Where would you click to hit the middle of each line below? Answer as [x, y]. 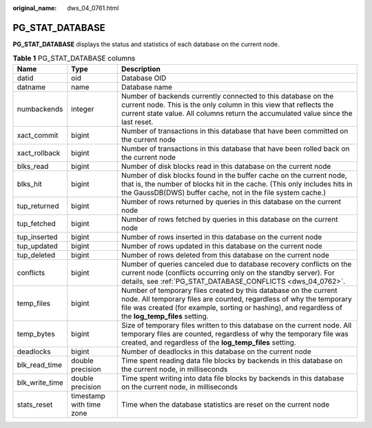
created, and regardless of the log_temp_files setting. [208, 343]
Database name [146, 87]
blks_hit [30, 184]
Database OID [144, 78]
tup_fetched [37, 223]
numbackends [40, 109]
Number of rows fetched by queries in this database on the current [229, 219]
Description [141, 69]
